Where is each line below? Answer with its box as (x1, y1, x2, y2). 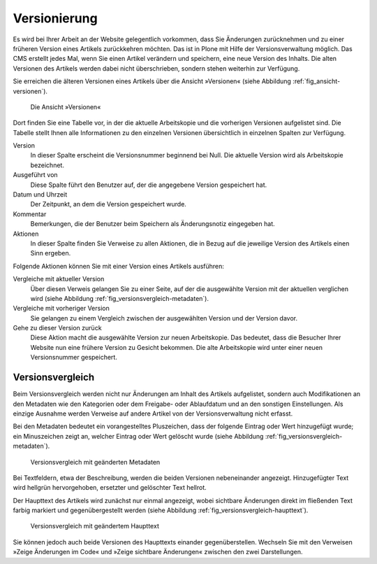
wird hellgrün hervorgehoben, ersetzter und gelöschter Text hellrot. (13, 484, 207, 492)
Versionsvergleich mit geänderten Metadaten (30, 458, 161, 466)
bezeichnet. (30, 161, 64, 169)
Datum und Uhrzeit (13, 190, 68, 199)
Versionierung (13, 10, 98, 26)
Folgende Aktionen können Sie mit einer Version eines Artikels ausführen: (13, 262, 225, 270)
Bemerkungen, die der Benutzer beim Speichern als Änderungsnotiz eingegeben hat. (30, 220, 275, 228)
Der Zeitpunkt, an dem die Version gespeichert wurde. (30, 200, 186, 209)
